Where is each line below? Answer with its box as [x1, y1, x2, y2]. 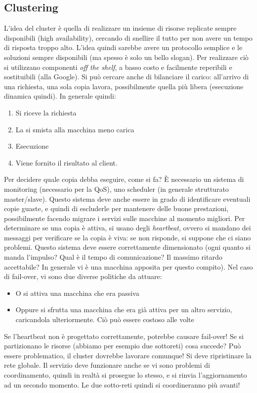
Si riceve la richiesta [15, 107, 77, 117]
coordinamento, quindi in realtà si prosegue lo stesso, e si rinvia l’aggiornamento [4, 370, 247, 380]
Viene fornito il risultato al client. [15, 157, 118, 168]
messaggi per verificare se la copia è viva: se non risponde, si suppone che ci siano [4, 232, 251, 242]
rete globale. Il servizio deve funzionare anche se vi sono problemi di [4, 360, 210, 370]
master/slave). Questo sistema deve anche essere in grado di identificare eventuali [4, 193, 251, 204]
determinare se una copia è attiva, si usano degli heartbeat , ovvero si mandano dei [4, 223, 251, 233]
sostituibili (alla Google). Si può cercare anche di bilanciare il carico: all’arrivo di [4, 71, 249, 82]
